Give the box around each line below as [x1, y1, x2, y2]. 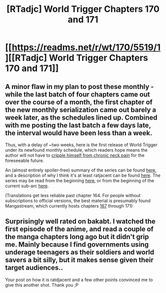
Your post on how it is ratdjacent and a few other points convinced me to [5, 277, 153, 283]
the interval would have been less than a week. [5, 128, 153, 137]
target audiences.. [5, 263, 63, 272]
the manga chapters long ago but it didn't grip [5, 233, 149, 241]
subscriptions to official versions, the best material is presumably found [5, 198, 151, 204]
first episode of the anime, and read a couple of [5, 225, 154, 233]
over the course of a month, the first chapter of [5, 98, 153, 106]
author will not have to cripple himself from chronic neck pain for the [5, 152, 145, 158]
